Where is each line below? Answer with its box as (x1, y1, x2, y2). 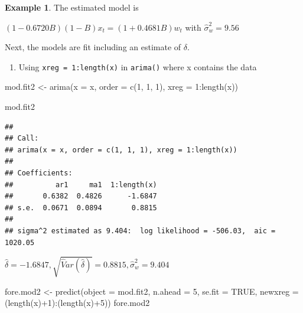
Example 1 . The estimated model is (5, 1, 139, 13)
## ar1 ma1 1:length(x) (5, 180, 157, 189)
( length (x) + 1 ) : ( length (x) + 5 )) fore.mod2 (5, 296, 150, 309)
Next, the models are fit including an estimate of (5, 41, 181, 53)
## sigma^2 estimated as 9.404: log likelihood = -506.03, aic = (5, 226, 276, 235)
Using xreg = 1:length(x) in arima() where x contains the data (18, 60, 257, 73)
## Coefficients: (5, 169, 73, 177)
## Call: (5, 134, 39, 143)
